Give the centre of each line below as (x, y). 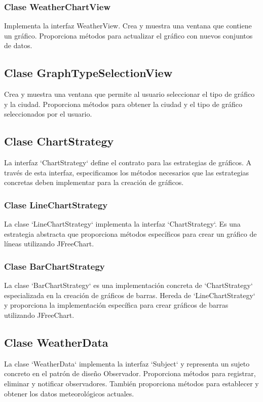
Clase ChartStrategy (59, 141)
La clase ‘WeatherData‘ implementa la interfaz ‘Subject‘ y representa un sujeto (127, 363)
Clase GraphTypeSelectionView (88, 73)
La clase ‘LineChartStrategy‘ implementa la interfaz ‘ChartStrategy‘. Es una (122, 224)
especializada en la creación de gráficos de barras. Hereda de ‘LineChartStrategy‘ (130, 295)
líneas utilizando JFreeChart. (49, 244)
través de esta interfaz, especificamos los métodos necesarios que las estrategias (127, 172)
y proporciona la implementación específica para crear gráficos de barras (116, 305)
